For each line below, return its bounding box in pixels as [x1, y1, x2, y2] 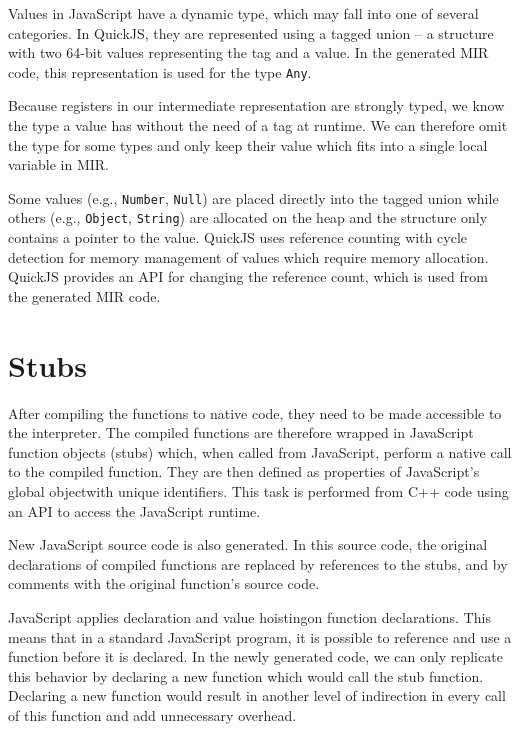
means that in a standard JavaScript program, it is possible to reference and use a [8, 626, 512, 647]
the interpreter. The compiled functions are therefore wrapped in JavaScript [8, 422, 474, 443]
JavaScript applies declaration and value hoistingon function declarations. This [8, 606, 491, 627]
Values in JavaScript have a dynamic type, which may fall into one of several [8, 3, 479, 23]
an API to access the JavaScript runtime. [8, 500, 261, 521]
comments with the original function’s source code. [8, 573, 320, 594]
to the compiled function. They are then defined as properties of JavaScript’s [8, 461, 480, 482]
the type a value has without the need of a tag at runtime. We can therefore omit [8, 115, 508, 136]
